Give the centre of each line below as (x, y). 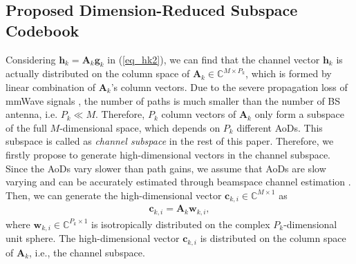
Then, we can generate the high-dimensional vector (114, 195)
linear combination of (50, 87)
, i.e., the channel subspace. (87, 252)
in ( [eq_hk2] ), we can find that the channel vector (214, 59)
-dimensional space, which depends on (140, 127)
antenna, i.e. (32, 114)
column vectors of (199, 114)
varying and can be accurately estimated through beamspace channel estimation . (178, 182)
